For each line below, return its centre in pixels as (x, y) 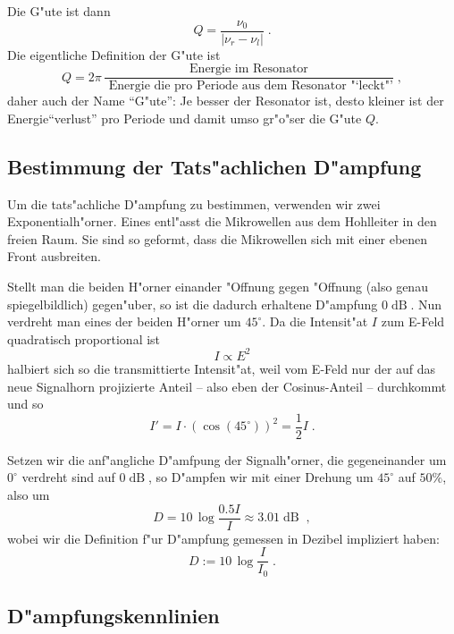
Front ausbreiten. (54, 256)
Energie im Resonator (249, 69)
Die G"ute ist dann (59, 11)
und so (25, 404)
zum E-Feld (413, 321)
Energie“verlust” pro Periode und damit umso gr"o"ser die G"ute (185, 118)
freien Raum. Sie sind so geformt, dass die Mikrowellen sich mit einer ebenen (218, 238)
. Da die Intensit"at (315, 321)
